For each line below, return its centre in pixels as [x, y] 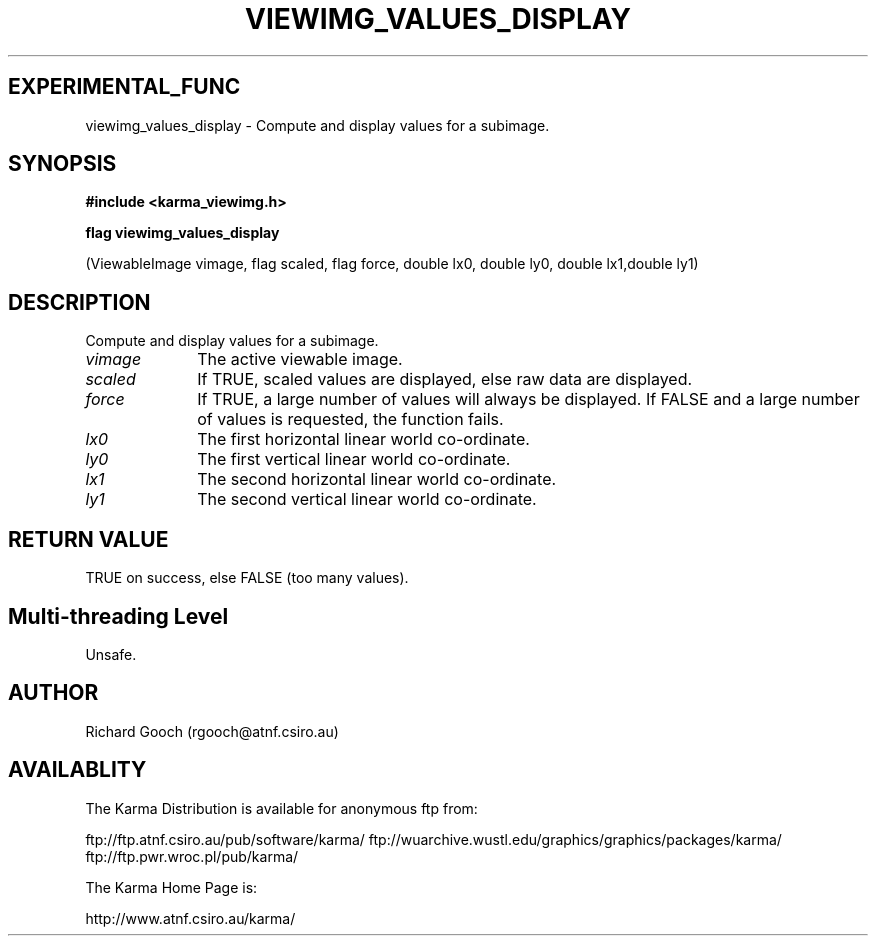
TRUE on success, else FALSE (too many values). [247, 578]
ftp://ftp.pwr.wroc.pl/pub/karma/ [192, 856]
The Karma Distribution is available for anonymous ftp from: [281, 808]
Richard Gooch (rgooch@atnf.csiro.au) [212, 731]
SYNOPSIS [62, 164]
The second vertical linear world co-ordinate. [367, 499]
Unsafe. [111, 654]
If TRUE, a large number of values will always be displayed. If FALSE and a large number [528, 399]
